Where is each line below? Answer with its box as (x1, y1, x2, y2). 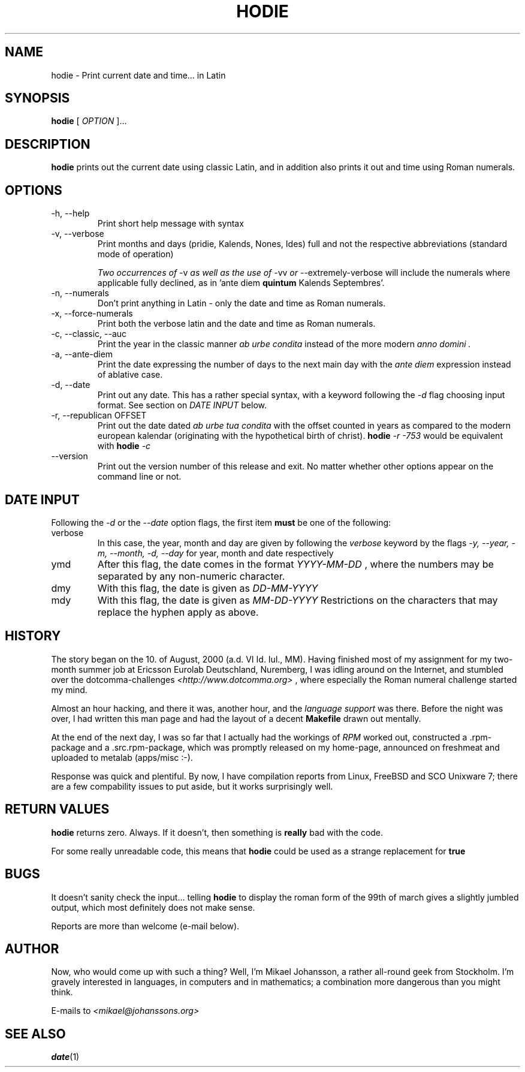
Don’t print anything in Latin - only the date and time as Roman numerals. (97, 298, 386, 309)
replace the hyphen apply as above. (97, 606, 259, 618)
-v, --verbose (51, 228, 104, 239)
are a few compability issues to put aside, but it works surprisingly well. (51, 781, 333, 791)
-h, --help (51, 208, 90, 219)
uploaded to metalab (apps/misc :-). (51, 752, 193, 763)
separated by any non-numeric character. (97, 570, 285, 582)
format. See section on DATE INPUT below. (97, 400, 267, 411)
